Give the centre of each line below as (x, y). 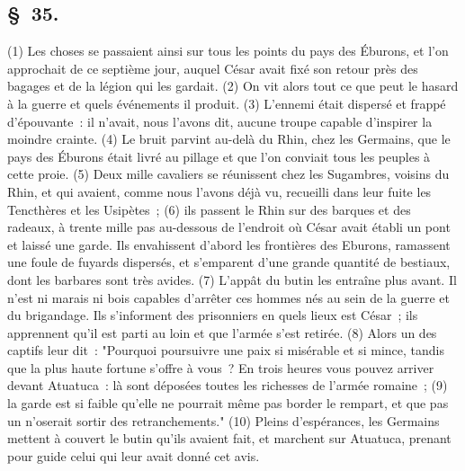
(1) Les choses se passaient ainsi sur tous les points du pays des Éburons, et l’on (228, 51)
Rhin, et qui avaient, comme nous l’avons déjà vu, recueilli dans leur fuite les (219, 191)
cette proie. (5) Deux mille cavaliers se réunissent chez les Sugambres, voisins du (228, 174)
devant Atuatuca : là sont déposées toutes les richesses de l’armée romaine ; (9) (228, 385)
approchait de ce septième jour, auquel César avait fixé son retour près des (213, 68)
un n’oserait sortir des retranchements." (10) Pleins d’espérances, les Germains (224, 420)
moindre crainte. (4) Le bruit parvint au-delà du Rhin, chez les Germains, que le (229, 139)
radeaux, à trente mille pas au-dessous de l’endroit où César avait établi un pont (229, 227)
